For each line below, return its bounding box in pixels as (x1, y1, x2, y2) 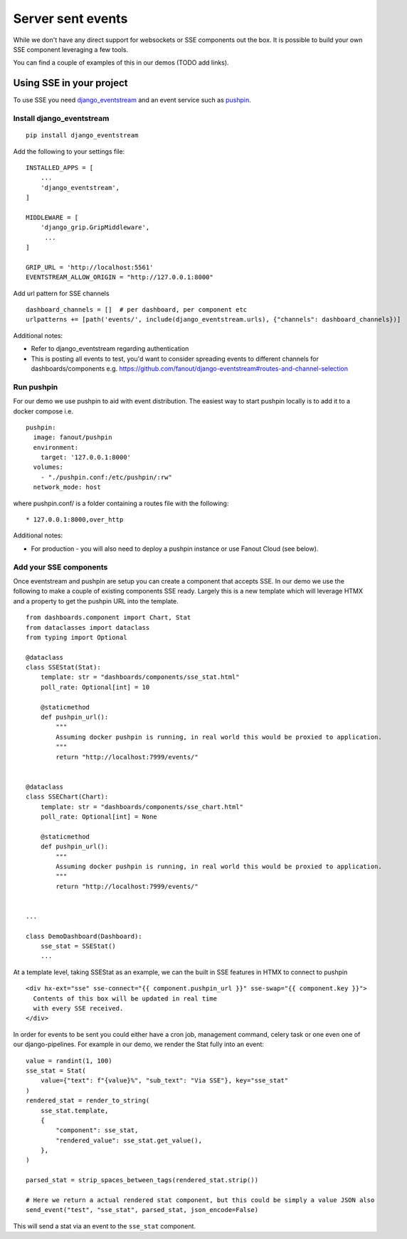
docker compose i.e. (13, 406, 74, 416)
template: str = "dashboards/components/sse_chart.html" (40, 803, 243, 811)
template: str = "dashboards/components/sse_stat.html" (40, 673, 240, 681)
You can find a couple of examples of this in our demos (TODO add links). (13, 58, 229, 67)
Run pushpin (13, 381, 58, 391)
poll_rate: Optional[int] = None (40, 812, 158, 821)
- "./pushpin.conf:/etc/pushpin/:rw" (40, 473, 172, 481)
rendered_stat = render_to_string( (26, 1097, 150, 1104)
